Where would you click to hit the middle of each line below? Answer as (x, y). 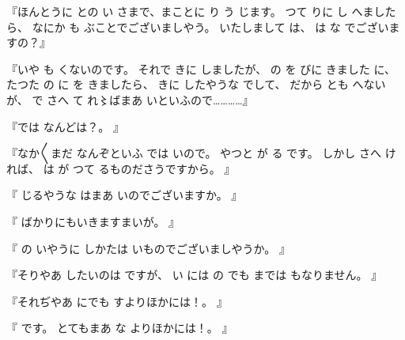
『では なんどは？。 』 (65, 126)
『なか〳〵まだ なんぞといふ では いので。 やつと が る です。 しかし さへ (194, 153)
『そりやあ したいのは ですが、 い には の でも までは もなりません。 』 (195, 275)
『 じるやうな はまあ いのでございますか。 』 (125, 195)
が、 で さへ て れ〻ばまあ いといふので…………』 (130, 99)
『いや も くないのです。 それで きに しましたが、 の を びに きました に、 (201, 68)
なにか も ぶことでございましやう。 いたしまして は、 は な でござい (210, 26)
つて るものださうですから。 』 (154, 168)
